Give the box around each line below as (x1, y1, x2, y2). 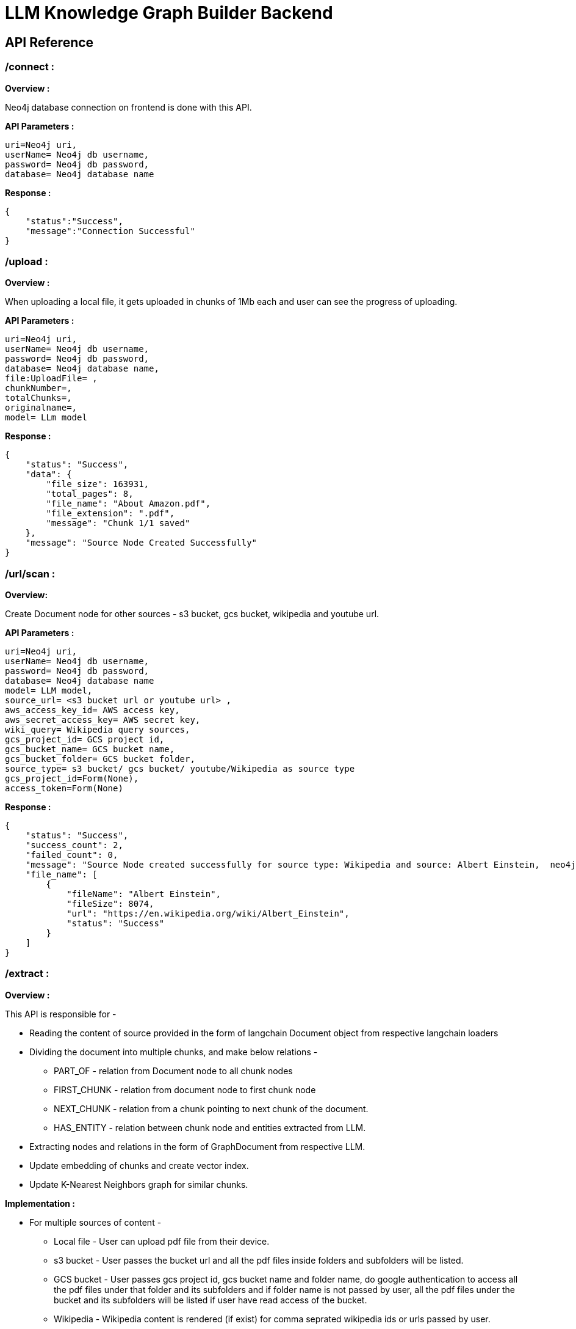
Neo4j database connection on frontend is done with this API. (5, 101, 252, 112)
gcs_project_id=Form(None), (5, 774, 139, 784)
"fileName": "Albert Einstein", (67, 889, 221, 899)
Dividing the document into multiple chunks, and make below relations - (29, 1046, 318, 1057)
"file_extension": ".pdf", (46, 508, 175, 519)
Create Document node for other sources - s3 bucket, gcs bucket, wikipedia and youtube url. (5, 609, 380, 620)
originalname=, (5, 403, 77, 413)
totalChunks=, (5, 393, 72, 403)
